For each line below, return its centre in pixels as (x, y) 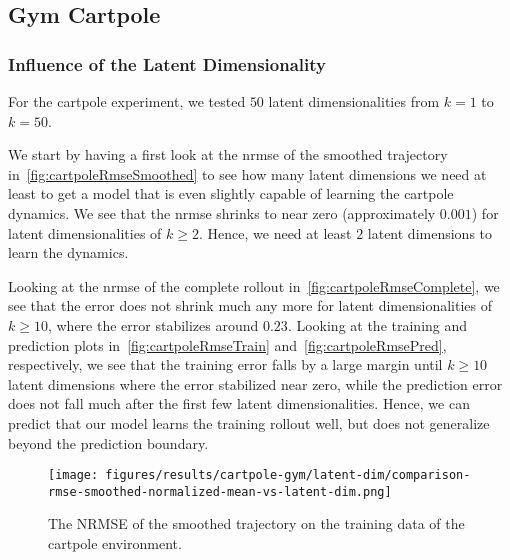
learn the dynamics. (68, 252)
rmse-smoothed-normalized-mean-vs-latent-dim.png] (220, 491)
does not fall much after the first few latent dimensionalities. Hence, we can (239, 403)
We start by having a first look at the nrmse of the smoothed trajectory (228, 154)
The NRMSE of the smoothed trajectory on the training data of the (256, 523)
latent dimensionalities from (354, 101)
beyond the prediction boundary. (108, 442)
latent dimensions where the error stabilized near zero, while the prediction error (255, 383)
